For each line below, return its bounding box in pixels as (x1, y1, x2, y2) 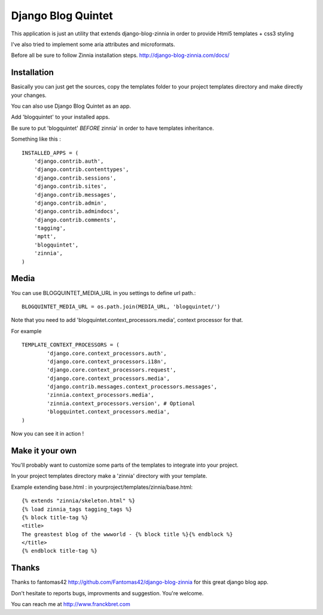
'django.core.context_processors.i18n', (47, 358, 167, 365)
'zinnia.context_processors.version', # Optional (47, 400, 196, 407)
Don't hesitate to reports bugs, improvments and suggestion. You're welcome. (11, 589, 204, 596)
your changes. (11, 92, 47, 99)
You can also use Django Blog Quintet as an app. (11, 102, 132, 110)
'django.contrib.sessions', (33, 174, 117, 181)
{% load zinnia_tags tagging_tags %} (22, 506, 133, 513)
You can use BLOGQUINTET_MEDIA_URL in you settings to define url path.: (11, 289, 196, 296)
